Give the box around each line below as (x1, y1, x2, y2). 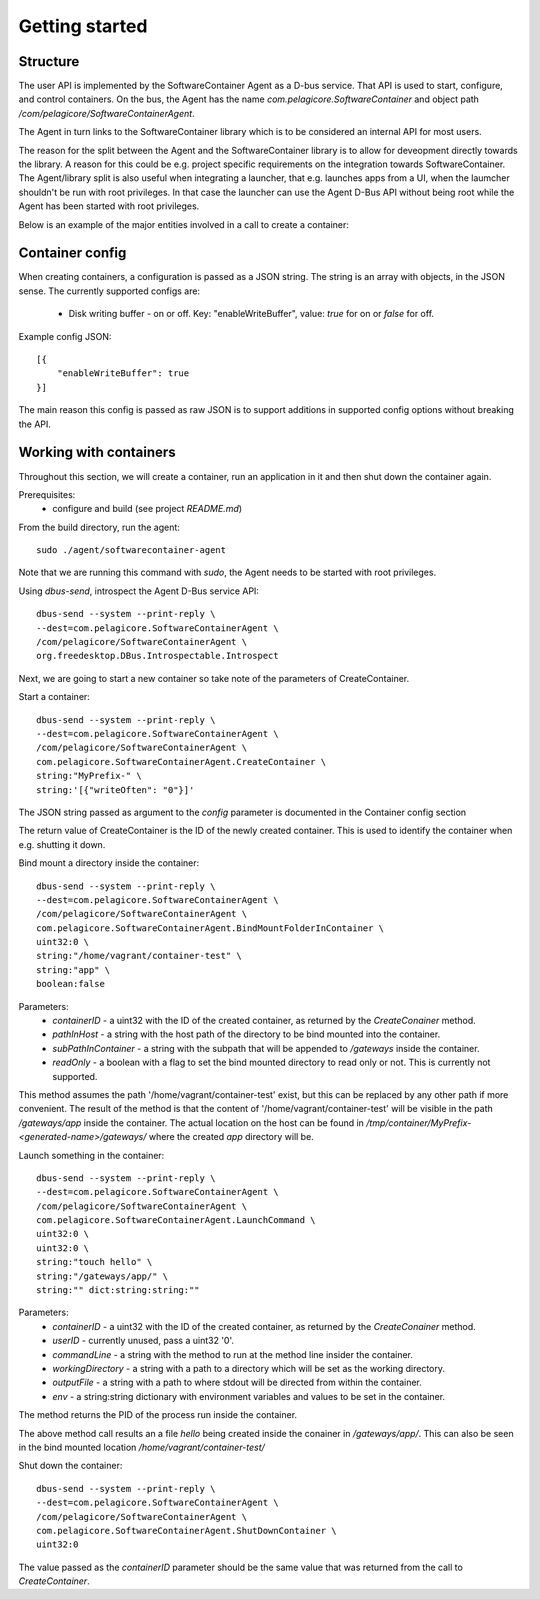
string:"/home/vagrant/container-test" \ (36, 950, 242, 962)
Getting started (18, 15, 148, 37)
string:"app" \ (36, 964, 111, 975)
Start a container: (18, 691, 90, 703)
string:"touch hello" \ (36, 1256, 153, 1268)
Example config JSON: (18, 330, 112, 342)
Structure (18, 53, 80, 70)
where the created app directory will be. (148, 1131, 314, 1143)
